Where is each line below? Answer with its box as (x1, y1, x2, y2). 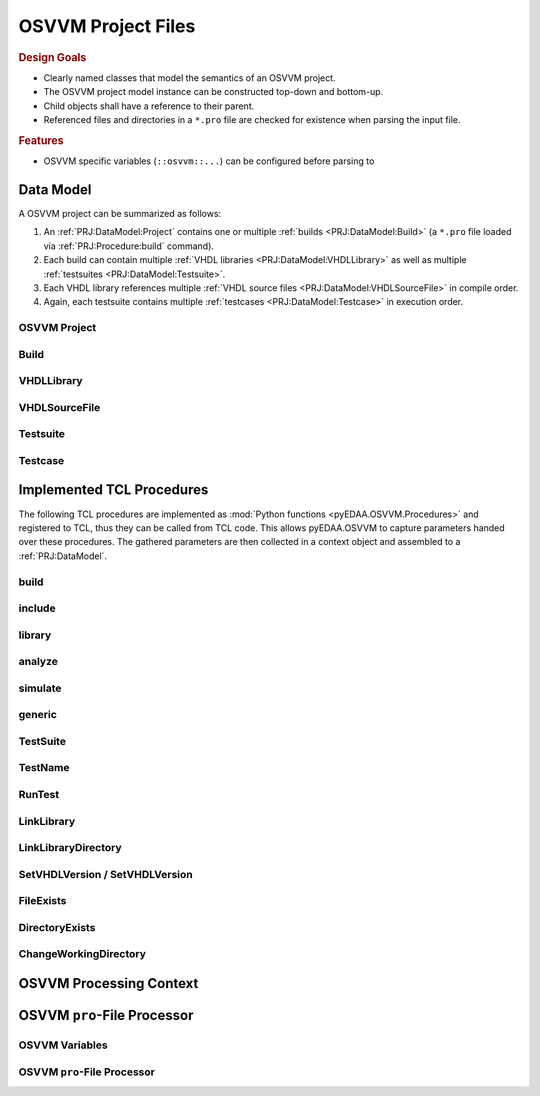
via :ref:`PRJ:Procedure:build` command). (43, 240, 215, 252)
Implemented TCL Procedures (18, 481, 209, 499)
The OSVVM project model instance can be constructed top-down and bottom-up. (43, 86, 384, 98)
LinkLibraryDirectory (18, 841, 122, 855)
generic (18, 708, 57, 722)
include (18, 601, 56, 615)
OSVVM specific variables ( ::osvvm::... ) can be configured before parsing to (43, 155, 375, 167)
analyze (18, 655, 59, 669)
